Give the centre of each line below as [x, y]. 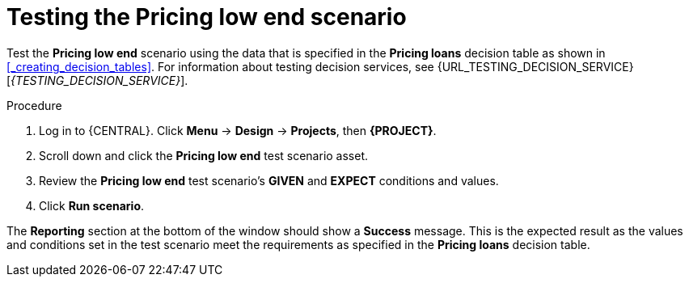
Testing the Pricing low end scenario [207, 17]
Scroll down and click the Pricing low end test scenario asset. [204, 155]
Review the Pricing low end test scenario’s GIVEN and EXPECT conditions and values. [269, 180]
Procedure [34, 105]
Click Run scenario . [92, 205]
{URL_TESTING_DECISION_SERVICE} [535, 66]
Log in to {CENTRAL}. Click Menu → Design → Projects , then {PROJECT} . [238, 130]
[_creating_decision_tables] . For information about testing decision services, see [220, 66]
